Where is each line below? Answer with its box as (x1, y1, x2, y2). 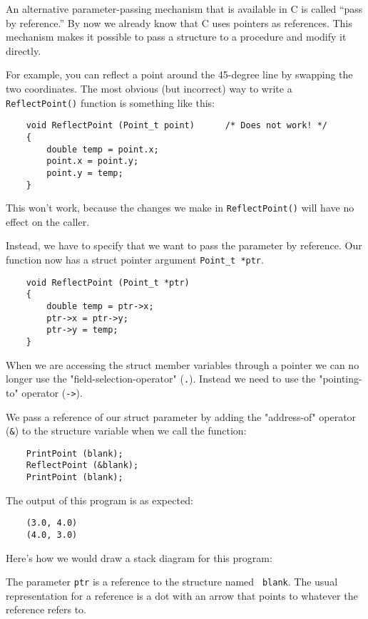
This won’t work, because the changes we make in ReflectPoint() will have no (6, 200, 354, 215)
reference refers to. (6, 602, 86, 617)
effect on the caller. (6, 214, 90, 229)
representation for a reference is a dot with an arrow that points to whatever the (6, 588, 358, 603)
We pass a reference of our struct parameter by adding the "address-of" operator (6, 409, 357, 424)
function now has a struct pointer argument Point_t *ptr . (6, 252, 264, 266)
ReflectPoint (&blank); (26, 460, 139, 471)
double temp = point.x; (46, 144, 159, 155)
